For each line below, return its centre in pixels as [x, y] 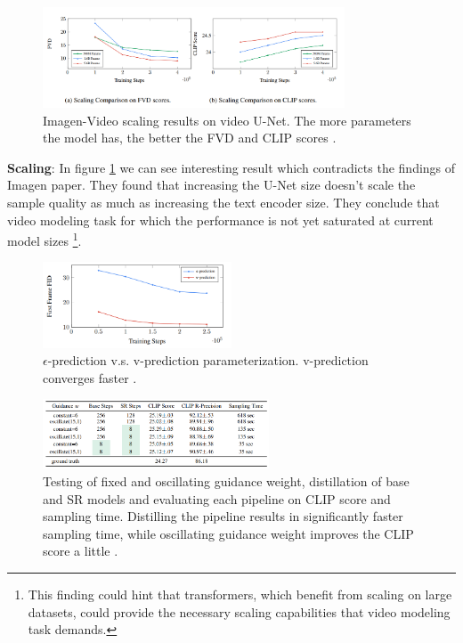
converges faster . [90, 377]
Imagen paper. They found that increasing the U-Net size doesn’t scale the [211, 185]
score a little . [81, 551]
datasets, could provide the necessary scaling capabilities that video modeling [239, 611]
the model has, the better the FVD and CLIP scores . [190, 138]
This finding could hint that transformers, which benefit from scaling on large [240, 594]
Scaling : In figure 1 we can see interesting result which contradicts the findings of [231, 167]
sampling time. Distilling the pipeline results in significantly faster [223, 516]
